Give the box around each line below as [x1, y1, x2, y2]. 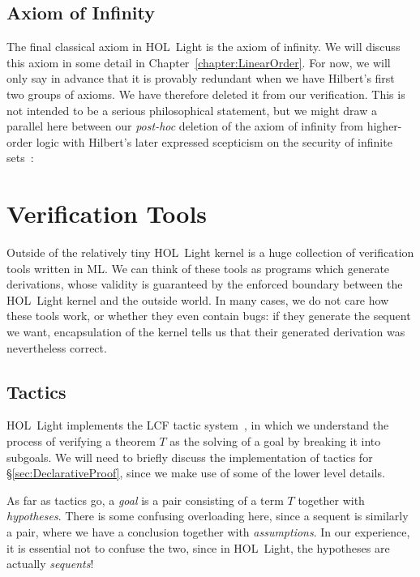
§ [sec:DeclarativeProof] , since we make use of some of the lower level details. [6, 464, 385, 481]
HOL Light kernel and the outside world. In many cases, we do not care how [6, 291, 389, 308]
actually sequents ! [6, 555, 94, 572]
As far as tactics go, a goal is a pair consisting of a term [6, 491, 284, 508]
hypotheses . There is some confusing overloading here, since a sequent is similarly [6, 507, 409, 524]
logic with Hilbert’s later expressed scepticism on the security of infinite [36, 133, 392, 150]
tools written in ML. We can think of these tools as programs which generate [6, 259, 390, 276]
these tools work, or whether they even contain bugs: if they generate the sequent [6, 307, 411, 324]
